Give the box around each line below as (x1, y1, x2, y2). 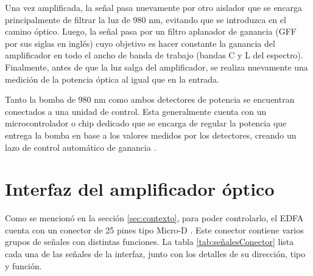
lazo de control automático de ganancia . (5, 140, 156, 153)
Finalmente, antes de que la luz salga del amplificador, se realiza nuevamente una (5, 60, 308, 73)
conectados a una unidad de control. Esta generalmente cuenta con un (5, 105, 267, 117)
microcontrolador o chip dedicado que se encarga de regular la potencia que (5, 117, 287, 129)
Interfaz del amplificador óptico (5, 176, 275, 201)
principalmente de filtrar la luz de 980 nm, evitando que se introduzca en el (5, 13, 286, 26)
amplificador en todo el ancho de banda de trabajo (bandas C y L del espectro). (5, 49, 303, 61)
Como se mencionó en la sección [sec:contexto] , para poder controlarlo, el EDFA (5, 212, 304, 224)
